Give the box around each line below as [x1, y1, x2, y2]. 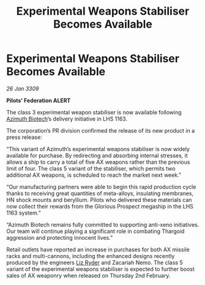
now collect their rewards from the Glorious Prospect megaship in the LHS [6, 202, 194, 210]
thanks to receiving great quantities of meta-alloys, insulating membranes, [6, 190, 194, 197]
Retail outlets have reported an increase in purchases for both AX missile [6, 246, 190, 253]
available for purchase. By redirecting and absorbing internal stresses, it [6, 152, 188, 159]
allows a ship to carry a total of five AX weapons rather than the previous [6, 158, 190, 166]
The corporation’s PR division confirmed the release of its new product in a [6, 127, 195, 134]
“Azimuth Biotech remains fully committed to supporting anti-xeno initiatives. [6, 221, 199, 228]
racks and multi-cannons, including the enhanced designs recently [6, 252, 175, 259]
